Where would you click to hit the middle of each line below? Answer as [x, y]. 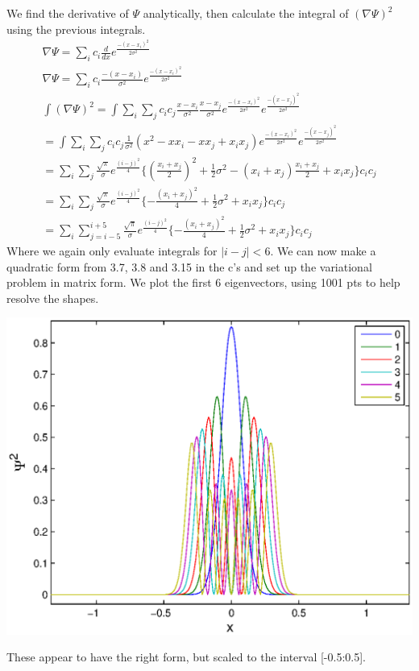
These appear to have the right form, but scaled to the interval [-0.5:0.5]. [186, 657]
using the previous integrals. [76, 29]
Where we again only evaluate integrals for [112, 251]
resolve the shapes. [53, 298]
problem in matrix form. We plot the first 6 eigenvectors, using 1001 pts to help [203, 282]
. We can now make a [323, 251]
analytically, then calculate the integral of [246, 13]
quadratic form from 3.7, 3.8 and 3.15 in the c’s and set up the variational [189, 266]
